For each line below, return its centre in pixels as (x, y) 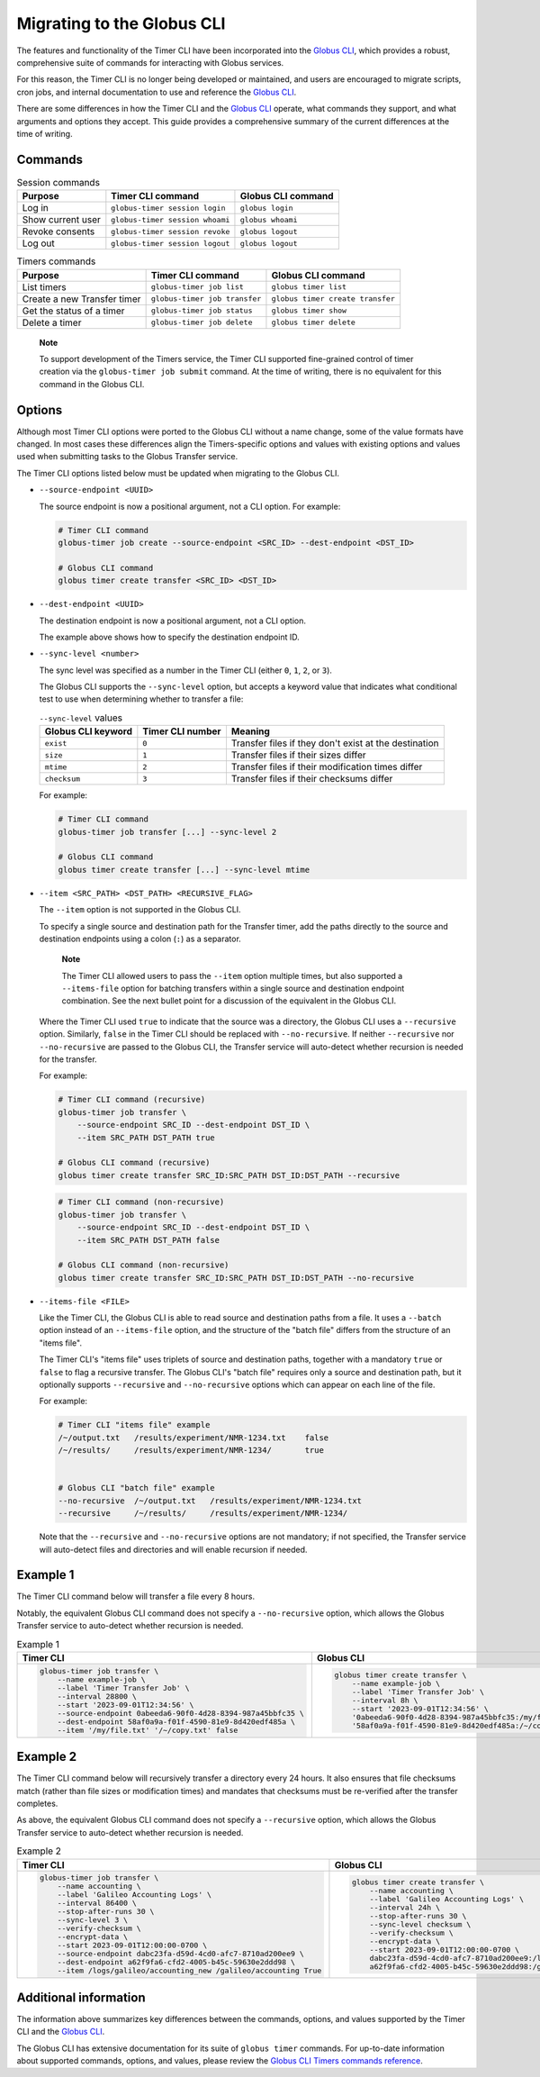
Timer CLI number (182, 731)
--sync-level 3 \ (93, 1920)
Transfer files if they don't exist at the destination (335, 743)
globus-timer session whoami (171, 219)
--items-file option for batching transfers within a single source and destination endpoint (233, 989)
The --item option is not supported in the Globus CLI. (140, 910)
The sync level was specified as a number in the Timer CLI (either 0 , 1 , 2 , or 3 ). (186, 670)
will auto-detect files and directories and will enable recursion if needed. (173, 1549)
